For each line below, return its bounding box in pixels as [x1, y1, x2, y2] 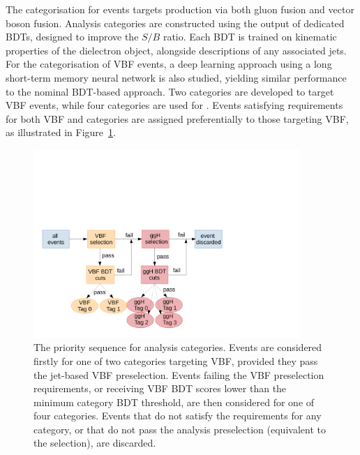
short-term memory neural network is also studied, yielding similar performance [6, 70, 347, 84]
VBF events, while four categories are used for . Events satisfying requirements [6, 98, 343, 112]
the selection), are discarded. [33, 435, 156, 450]
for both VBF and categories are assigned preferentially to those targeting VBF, [6, 111, 349, 126]
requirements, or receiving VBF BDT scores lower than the [33, 381, 287, 396]
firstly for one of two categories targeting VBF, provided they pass [33, 353, 318, 368]
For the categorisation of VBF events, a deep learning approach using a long [6, 57, 332, 71]
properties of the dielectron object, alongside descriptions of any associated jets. [6, 43, 347, 57]
